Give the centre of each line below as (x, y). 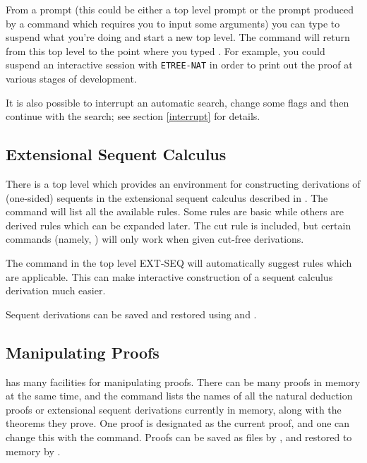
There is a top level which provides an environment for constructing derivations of (183, 184)
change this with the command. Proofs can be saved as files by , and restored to (179, 437)
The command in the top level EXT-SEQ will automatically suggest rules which (179, 262)
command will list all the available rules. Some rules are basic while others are (175, 211)
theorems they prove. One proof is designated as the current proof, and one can (178, 423)
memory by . (33, 451)
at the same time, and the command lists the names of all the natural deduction (179, 396)
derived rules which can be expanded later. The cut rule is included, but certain (179, 225)
